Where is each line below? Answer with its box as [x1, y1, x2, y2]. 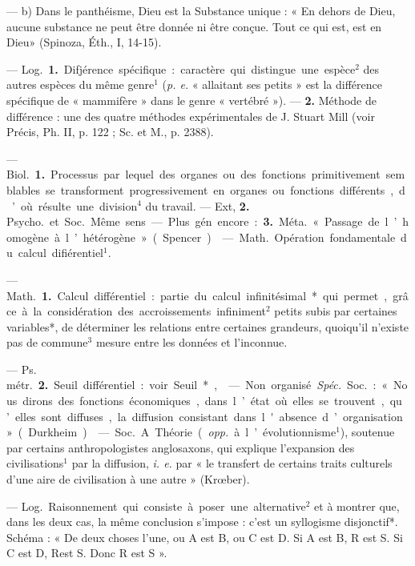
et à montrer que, [314, 497, 400, 514]
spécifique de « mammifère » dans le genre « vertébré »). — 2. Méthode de [6, 91, 377, 108]
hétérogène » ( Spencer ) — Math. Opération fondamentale [83, 228, 396, 245]
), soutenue [340, 423, 395, 440]
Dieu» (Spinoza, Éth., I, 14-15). [6, 34, 162, 50]
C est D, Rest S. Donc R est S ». [6, 544, 167, 561]
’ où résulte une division [11, 197, 138, 214]
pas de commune [6, 334, 88, 351]
